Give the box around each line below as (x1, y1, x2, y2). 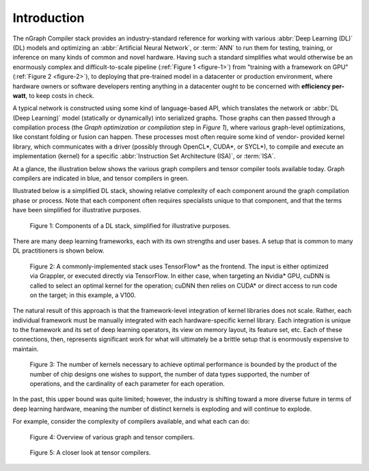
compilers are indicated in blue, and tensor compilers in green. (12, 175, 189, 183)
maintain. (12, 344, 39, 353)
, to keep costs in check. (25, 91, 95, 99)
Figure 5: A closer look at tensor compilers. (29, 448, 151, 457)
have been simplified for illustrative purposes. (12, 206, 141, 214)
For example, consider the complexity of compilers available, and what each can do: (12, 418, 250, 426)
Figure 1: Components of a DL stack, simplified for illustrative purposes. (29, 221, 231, 229)
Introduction (12, 10, 85, 25)
